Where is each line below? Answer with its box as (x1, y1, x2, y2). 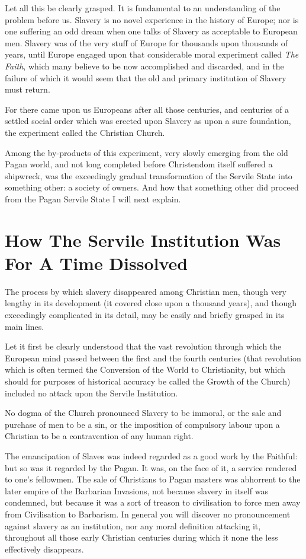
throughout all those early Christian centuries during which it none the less (5, 531, 278, 544)
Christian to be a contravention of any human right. (5, 430, 194, 442)
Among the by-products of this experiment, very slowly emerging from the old (5, 146, 288, 158)
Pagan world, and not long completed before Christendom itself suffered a (5, 158, 273, 170)
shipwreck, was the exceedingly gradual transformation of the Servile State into (5, 169, 292, 182)
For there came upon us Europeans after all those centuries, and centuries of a (5, 103, 289, 115)
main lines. (5, 320, 44, 332)
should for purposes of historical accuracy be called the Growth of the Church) (5, 374, 291, 387)
